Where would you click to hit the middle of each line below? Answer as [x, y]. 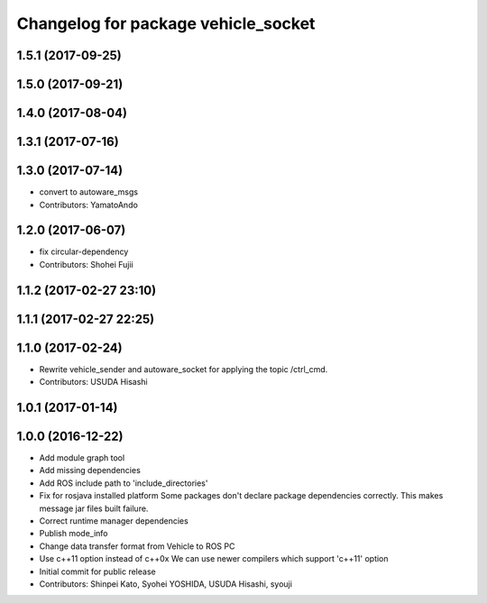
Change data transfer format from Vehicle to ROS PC [137, 546]
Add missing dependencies [90, 471]
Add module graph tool [82, 458]
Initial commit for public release [98, 571]
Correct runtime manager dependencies [114, 521]
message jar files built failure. [94, 508]
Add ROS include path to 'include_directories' [124, 483]
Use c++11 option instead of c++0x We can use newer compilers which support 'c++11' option [214, 559]
